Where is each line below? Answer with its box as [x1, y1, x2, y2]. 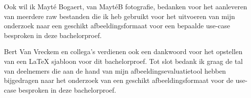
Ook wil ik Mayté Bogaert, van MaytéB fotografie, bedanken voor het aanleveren [4, 1, 247, 11]
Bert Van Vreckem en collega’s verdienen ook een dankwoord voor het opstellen [4, 46, 243, 57]
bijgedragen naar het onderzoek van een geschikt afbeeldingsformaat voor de [4, 75, 233, 85]
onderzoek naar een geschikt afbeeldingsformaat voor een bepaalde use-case [4, 20, 230, 31]
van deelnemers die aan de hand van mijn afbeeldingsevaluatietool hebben [4, 65, 226, 76]
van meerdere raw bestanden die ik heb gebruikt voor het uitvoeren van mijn [4, 11, 235, 21]
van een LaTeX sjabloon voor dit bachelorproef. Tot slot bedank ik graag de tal [4, 56, 243, 66]
